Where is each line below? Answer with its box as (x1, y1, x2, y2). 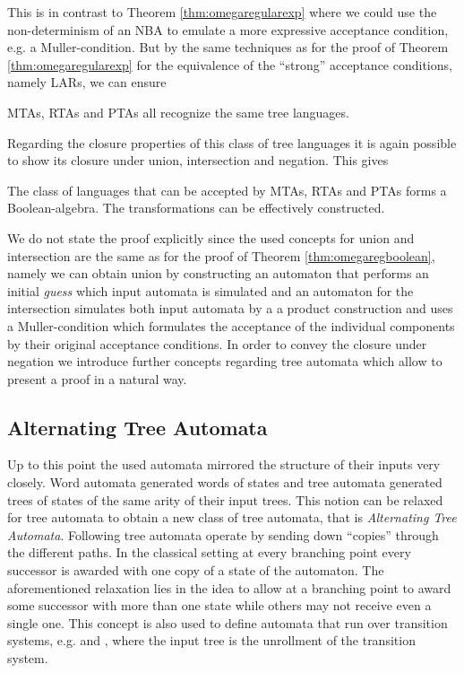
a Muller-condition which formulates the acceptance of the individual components (7, 316, 455, 335)
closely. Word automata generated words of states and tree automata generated (7, 473, 443, 492)
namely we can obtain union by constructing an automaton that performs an (7, 264, 429, 283)
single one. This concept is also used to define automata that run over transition (7, 613, 448, 632)
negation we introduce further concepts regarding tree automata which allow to (7, 352, 443, 371)
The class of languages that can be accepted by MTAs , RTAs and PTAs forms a (7, 180, 447, 199)
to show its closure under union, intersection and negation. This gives (7, 151, 389, 170)
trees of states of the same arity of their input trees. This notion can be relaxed (7, 490, 443, 509)
